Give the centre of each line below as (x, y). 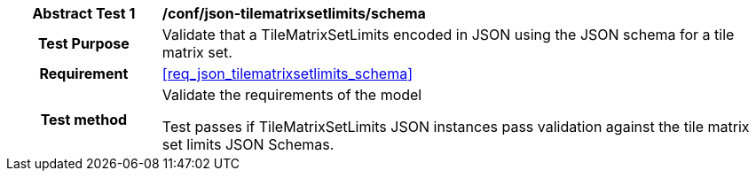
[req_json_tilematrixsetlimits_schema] (287, 74)
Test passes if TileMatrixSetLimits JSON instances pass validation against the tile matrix (456, 127)
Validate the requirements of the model (292, 95)
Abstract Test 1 (84, 13)
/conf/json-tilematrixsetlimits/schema (294, 13)
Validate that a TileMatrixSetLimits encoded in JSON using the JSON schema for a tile (448, 35)
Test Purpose (83, 43)
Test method (84, 120)
